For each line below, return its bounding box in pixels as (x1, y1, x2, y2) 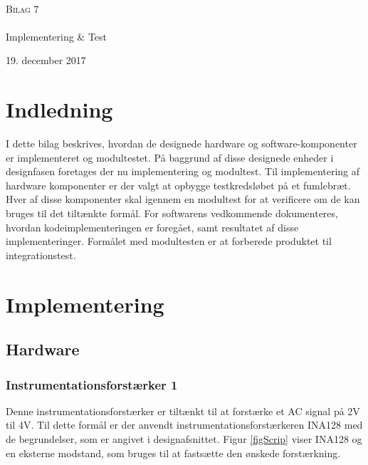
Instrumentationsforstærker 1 (6, 375, 178, 393)
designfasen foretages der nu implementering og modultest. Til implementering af (6, 164, 360, 179)
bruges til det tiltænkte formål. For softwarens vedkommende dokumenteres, (6, 206, 338, 221)
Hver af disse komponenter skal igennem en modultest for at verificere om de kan (6, 192, 360, 207)
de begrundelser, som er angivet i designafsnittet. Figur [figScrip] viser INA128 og (6, 432, 362, 446)
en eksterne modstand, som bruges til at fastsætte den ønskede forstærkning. (6, 445, 341, 460)
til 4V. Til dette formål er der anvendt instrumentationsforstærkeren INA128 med (6, 417, 363, 432)
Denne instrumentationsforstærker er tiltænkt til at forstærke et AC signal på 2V (6, 403, 360, 418)
